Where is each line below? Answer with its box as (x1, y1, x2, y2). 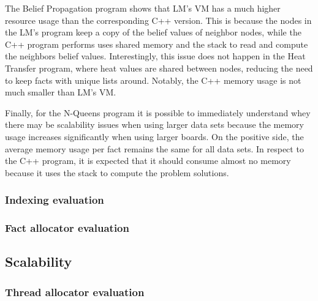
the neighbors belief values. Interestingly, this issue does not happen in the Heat (5, 50, 306, 62)
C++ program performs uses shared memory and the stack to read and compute (5, 37, 308, 50)
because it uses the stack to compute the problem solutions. (5, 166, 229, 179)
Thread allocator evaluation (5, 284, 145, 299)
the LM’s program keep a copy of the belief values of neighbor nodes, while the (5, 26, 301, 39)
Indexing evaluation (5, 192, 104, 207)
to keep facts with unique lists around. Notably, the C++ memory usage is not (5, 73, 301, 86)
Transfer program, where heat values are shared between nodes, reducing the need (5, 61, 313, 74)
